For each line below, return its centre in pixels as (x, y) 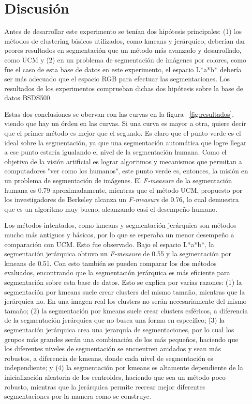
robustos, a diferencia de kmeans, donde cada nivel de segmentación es (109, 358)
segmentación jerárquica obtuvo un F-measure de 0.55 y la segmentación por (118, 254)
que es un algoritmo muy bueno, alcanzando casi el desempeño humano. (111, 209)
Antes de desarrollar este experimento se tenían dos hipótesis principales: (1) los (123, 31)
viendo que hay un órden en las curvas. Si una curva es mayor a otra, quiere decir (125, 123)
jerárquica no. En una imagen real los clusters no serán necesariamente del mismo (126, 301)
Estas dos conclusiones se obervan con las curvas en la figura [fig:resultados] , (119, 114)
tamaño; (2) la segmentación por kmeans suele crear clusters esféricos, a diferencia (126, 310)
